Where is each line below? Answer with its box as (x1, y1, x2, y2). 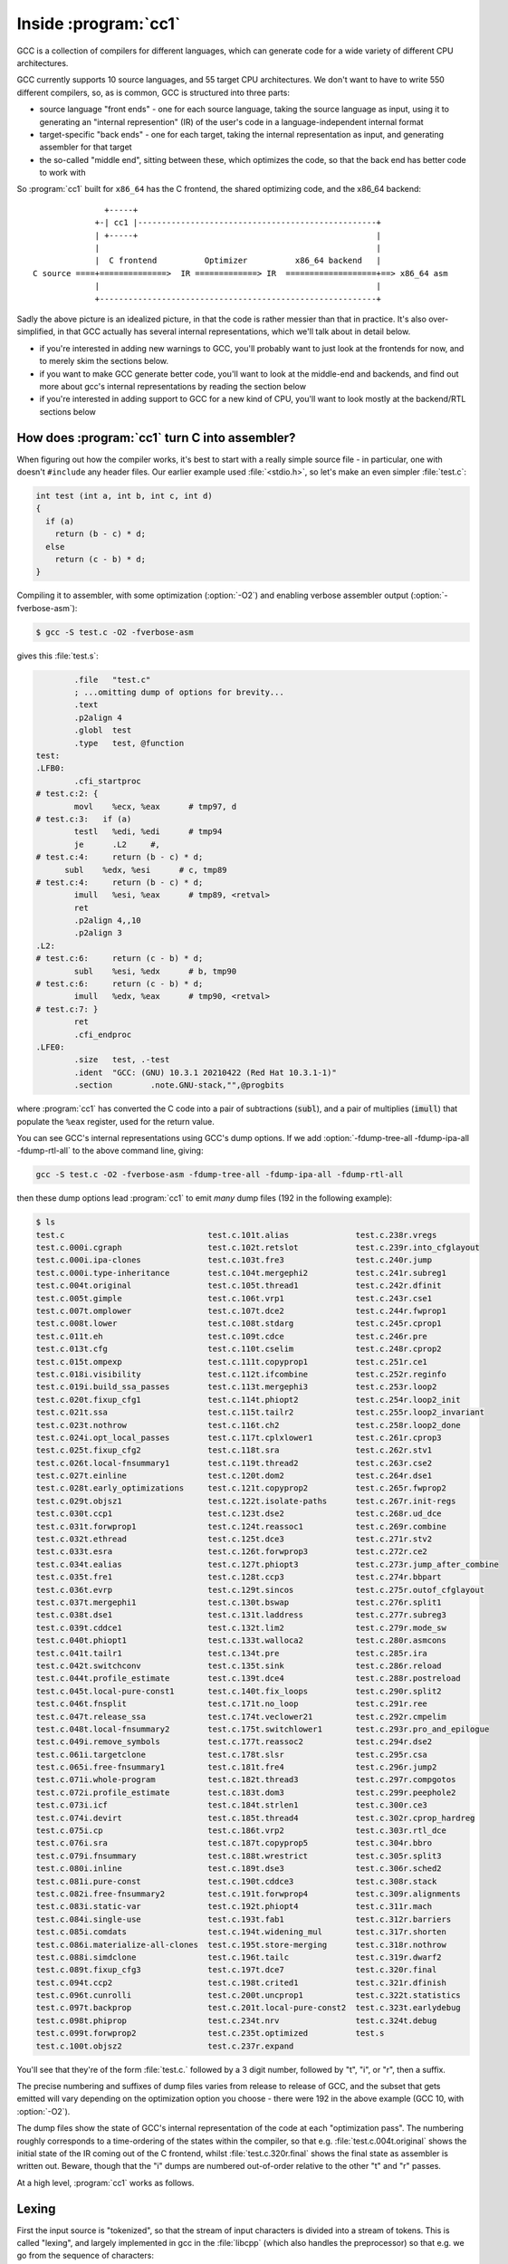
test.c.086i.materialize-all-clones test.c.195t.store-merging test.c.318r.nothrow (35, 1939, 447, 1950)
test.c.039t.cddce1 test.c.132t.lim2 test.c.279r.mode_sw (35, 1622, 447, 1633)
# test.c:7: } (35, 1003, 99, 1014)
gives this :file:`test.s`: (16, 650, 99, 661)
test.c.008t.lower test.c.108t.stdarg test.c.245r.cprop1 (35, 1319, 443, 1329)
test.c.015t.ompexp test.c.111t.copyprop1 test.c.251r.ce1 (35, 1357, 427, 1367)
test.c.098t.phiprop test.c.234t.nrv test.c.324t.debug (35, 2015, 437, 2026)
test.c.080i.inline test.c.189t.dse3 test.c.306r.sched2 (35, 1864, 443, 1874)
